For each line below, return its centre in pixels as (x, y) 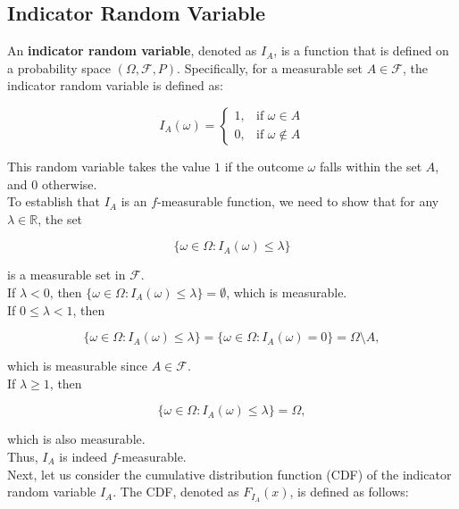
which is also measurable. (76, 439)
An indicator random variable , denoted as (132, 50)
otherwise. (69, 184)
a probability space (59, 67)
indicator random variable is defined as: (115, 85)
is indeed (83, 456)
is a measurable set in (67, 275)
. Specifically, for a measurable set (270, 67)
